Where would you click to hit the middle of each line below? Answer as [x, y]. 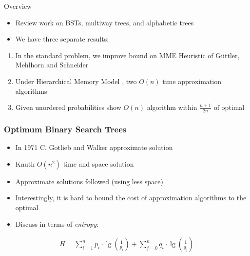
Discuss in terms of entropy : [57, 224]
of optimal [229, 107]
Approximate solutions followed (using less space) [89, 181]
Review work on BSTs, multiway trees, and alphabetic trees [105, 22]
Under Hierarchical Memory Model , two [76, 81]
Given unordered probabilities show [68, 107]
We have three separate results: [62, 39]
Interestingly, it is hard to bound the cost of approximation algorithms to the [131, 198]
